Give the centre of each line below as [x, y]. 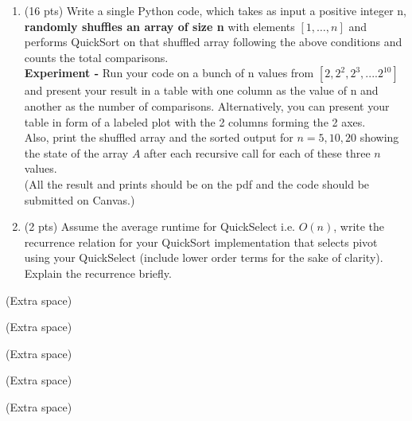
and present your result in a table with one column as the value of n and [201, 90]
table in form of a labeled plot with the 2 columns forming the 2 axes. [195, 121]
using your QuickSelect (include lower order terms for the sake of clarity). [204, 257]
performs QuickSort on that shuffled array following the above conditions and [213, 42]
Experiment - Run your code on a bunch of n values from [169, 73]
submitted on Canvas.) [80, 199]
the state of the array [76, 152]
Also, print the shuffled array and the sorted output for [159, 137]
